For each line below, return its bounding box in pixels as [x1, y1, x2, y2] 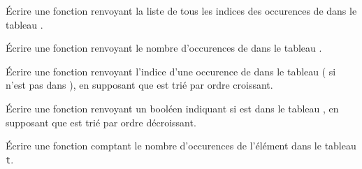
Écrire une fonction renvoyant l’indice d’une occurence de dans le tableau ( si [6, 64, 336, 78]
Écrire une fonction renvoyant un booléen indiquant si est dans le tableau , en [6, 101, 339, 115]
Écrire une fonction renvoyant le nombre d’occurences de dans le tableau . [6, 41, 322, 55]
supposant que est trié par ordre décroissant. [6, 115, 196, 129]
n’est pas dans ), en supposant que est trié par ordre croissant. [6, 78, 273, 92]
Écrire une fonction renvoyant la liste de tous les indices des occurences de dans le [6, 3, 357, 17]
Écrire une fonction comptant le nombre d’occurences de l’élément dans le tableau [6, 138, 356, 153]
